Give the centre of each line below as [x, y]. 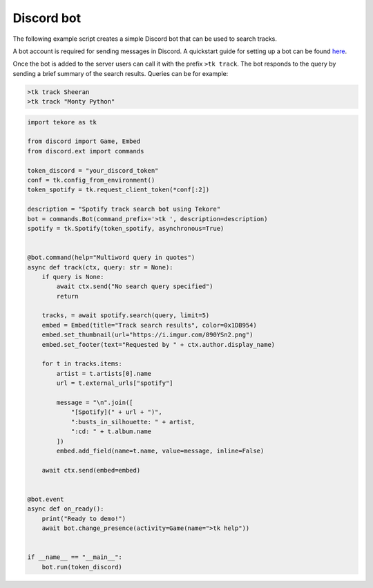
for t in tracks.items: [82, 364]
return [67, 296]
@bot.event [46, 499]
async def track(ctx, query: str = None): [100, 267]
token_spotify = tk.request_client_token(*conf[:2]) [118, 190]
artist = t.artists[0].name [104, 373]
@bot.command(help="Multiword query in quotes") [111, 258]
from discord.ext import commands [86, 151]
